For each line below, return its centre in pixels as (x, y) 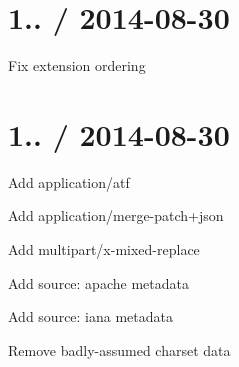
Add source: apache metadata (98, 282)
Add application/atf (69, 181)
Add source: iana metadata (91, 316)
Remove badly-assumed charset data (119, 349)
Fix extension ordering (77, 65)
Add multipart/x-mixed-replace (104, 249)
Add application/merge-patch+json (116, 215)
